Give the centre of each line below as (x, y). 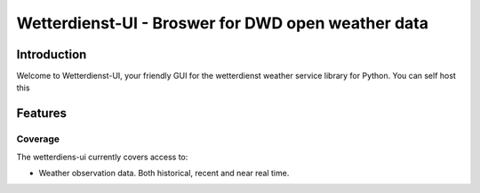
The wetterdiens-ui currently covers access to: (102, 157)
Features (41, 114)
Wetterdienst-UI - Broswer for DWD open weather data (222, 23)
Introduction (52, 54)
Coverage (38, 139)
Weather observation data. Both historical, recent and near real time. (164, 173)
